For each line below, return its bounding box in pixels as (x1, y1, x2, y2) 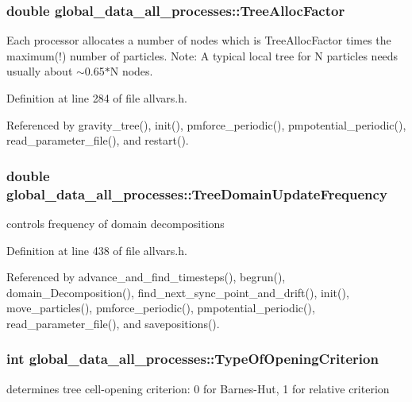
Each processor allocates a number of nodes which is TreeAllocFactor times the (6, 32, 391, 48)
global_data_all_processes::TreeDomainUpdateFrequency (6, 184, 387, 203)
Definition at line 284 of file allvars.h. (6, 90, 187, 106)
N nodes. (110, 63, 153, 79)
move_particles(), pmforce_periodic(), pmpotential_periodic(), (6, 300, 315, 316)
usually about (6, 63, 73, 79)
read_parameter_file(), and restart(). (6, 132, 189, 149)
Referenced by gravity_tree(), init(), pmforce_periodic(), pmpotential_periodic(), (6, 116, 406, 133)
